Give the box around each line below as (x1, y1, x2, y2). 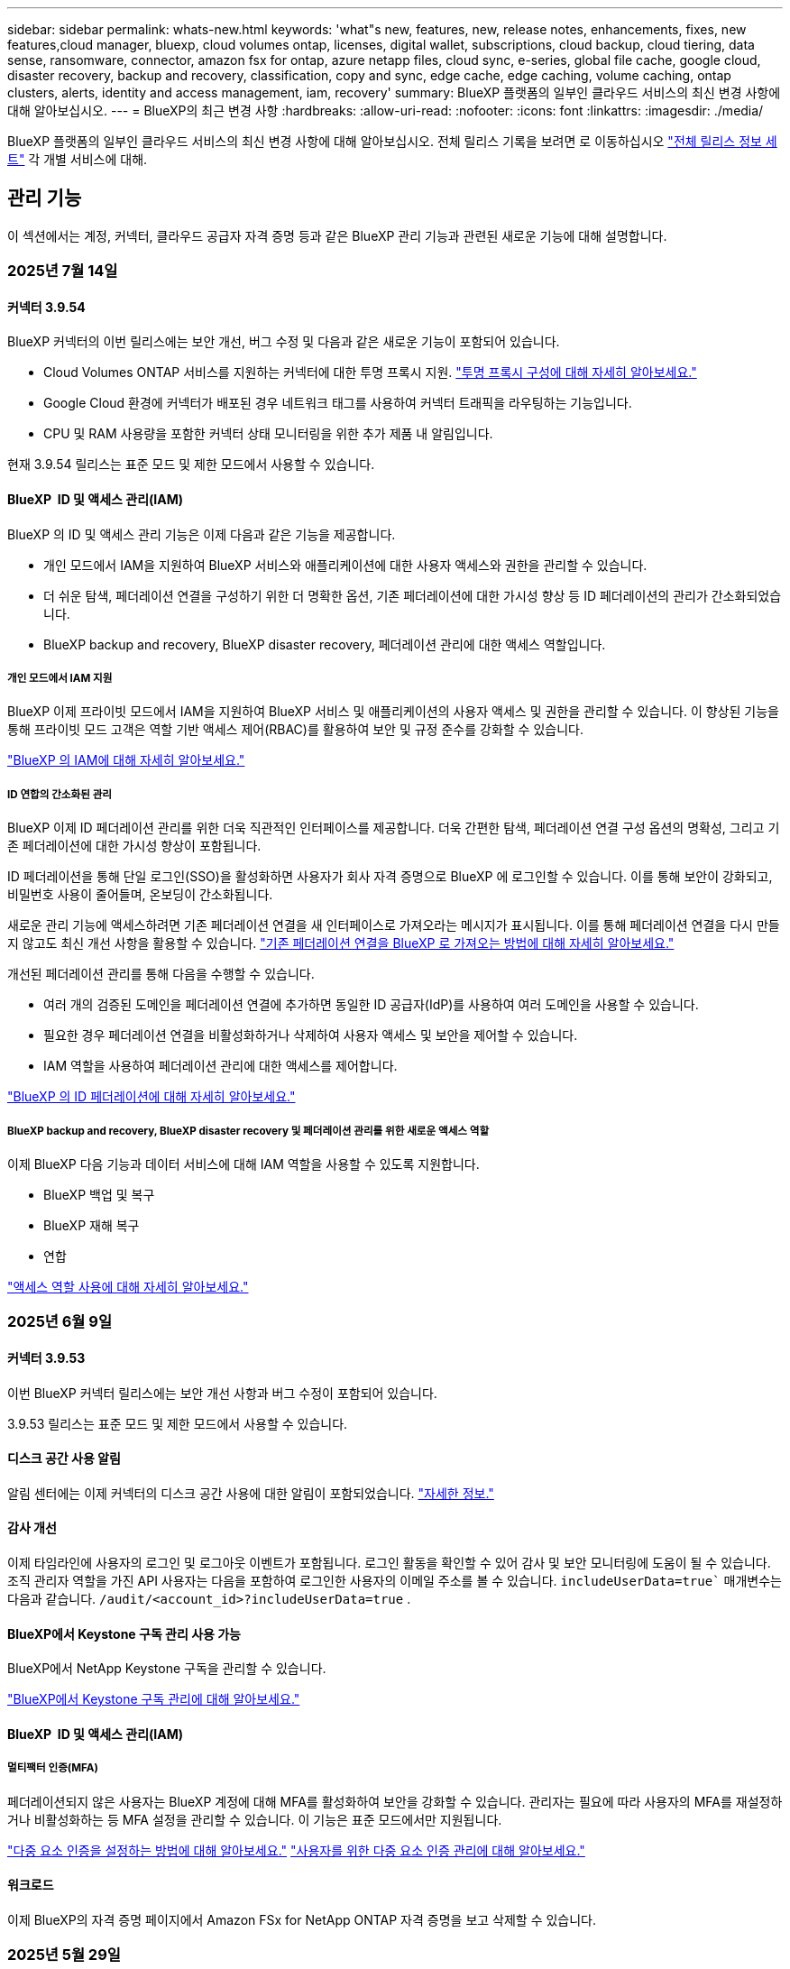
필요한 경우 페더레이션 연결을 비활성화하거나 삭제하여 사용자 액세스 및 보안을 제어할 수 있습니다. (43, 1027, 578, 1044)
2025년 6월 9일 (7, 1312, 112, 1331)
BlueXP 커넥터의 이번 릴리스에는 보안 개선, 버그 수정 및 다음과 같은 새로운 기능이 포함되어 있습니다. (7, 334, 560, 350)
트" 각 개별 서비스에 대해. (7, 152, 148, 167)
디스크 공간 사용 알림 (7, 1450, 121, 1467)
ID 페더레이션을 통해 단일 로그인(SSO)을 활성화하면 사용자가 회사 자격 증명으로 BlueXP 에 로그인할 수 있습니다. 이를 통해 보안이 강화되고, (7, 869, 773, 885)
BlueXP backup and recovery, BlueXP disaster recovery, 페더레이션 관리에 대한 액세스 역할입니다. (43, 636, 606, 652)
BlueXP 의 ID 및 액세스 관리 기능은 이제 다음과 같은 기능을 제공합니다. (7, 526, 396, 542)
